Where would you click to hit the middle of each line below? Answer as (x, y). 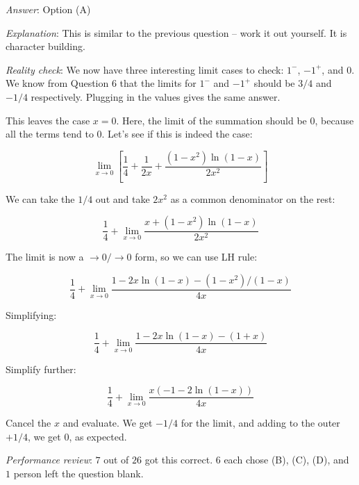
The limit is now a (45, 257)
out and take (123, 198)
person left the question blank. (78, 473)
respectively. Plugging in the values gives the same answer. (156, 96)
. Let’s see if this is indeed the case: (177, 134)
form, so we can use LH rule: (196, 257)
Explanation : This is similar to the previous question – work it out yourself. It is (176, 32)
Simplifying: (31, 314)
